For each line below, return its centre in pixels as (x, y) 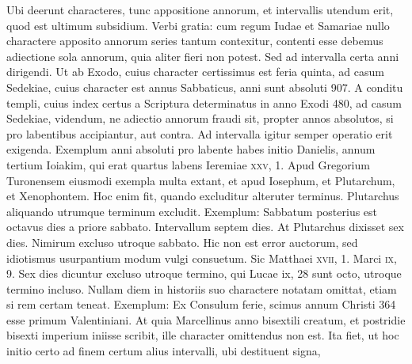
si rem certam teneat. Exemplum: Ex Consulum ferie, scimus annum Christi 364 (201, 304)
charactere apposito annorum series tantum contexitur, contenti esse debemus (195, 41)
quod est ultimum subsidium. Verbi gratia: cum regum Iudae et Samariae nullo (198, 25)
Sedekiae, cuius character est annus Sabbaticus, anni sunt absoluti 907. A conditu (205, 87)
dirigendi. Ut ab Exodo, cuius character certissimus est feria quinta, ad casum (195, 72)
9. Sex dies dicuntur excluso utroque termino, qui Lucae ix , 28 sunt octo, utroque (204, 273)
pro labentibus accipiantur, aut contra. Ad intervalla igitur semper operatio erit (200, 133)
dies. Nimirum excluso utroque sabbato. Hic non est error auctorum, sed (182, 242)
